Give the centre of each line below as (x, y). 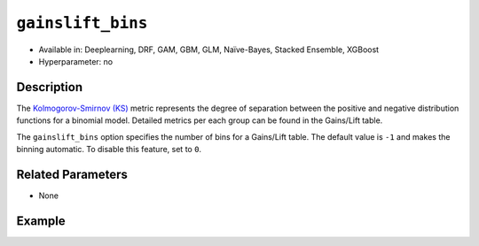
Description (50, 87)
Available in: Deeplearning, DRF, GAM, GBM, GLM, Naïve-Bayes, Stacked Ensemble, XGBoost (209, 50)
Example (41, 221)
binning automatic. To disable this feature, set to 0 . (109, 150)
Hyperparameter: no (76, 61)
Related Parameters (72, 174)
